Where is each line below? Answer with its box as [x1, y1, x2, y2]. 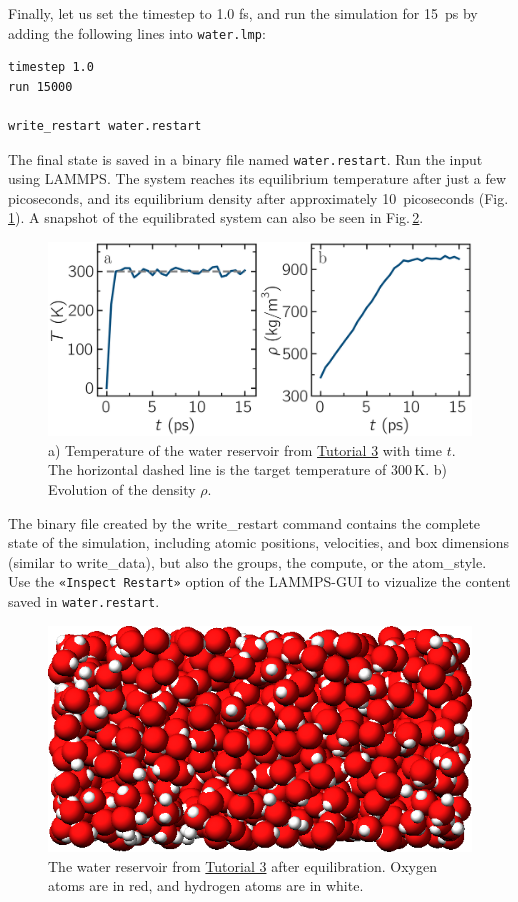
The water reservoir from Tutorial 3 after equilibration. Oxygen [48, 855, 437, 876]
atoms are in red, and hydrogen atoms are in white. [48, 875, 364, 896]
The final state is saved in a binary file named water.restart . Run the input [8, 148, 483, 169]
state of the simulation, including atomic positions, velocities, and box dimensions [8, 532, 510, 553]
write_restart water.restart [8, 119, 202, 134]
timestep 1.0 [8, 60, 94, 75]
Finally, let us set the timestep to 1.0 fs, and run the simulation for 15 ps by [8, 3, 478, 23]
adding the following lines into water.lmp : [8, 22, 266, 43]
